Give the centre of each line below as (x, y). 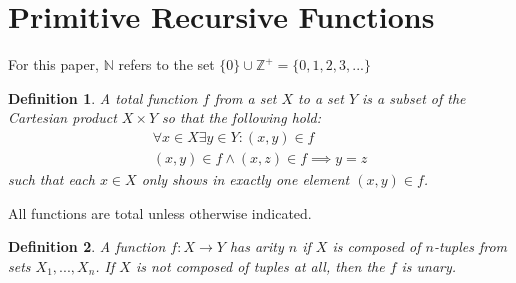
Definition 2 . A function (87, 246)
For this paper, (53, 64)
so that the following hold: (241, 117)
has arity (256, 246)
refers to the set (166, 64)
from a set (245, 97)
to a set (321, 97)
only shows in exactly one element (245, 178)
